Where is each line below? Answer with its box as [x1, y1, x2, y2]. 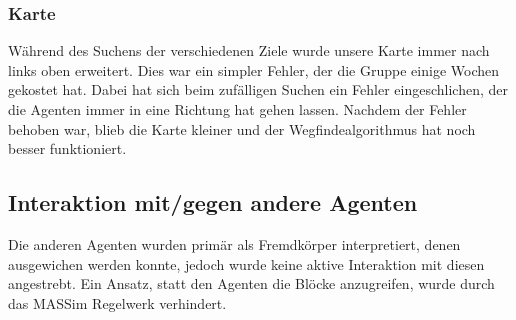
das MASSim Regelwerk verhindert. [8, 292, 227, 313]
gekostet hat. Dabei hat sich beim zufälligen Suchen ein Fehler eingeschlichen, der [8, 79, 509, 100]
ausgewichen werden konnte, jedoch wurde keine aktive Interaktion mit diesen [8, 253, 485, 274]
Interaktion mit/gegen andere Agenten [8, 187, 418, 218]
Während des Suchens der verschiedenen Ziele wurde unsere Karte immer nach [8, 40, 490, 61]
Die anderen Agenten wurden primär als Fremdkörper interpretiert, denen [8, 233, 461, 254]
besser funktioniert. [8, 138, 127, 159]
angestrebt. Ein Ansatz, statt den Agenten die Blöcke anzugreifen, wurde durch [8, 273, 495, 294]
